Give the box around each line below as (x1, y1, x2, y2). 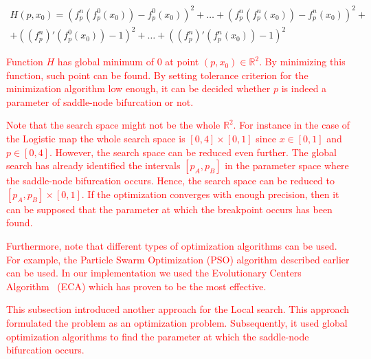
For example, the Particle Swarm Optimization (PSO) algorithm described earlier (6, 252, 350, 266)
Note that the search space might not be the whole (6, 118, 221, 132)
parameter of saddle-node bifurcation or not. (6, 94, 194, 109)
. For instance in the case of (233, 118, 350, 132)
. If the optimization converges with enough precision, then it (81, 186, 339, 201)
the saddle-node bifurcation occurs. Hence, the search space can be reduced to (6, 173, 335, 188)
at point (165, 54, 199, 69)
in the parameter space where (225, 158, 349, 173)
